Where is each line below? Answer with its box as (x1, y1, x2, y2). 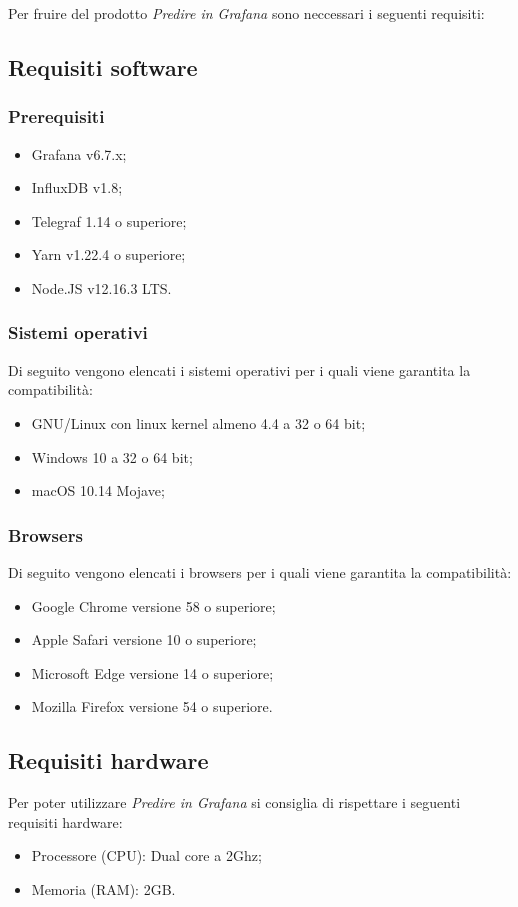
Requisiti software (8, 51, 198, 82)
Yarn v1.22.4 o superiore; (31, 244, 186, 265)
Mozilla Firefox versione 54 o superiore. (31, 696, 273, 717)
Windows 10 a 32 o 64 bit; (31, 446, 193, 467)
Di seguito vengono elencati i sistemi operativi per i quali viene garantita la (8, 359, 471, 380)
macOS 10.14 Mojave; (31, 480, 165, 501)
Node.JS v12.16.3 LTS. (31, 277, 172, 298)
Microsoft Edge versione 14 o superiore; (31, 662, 274, 683)
